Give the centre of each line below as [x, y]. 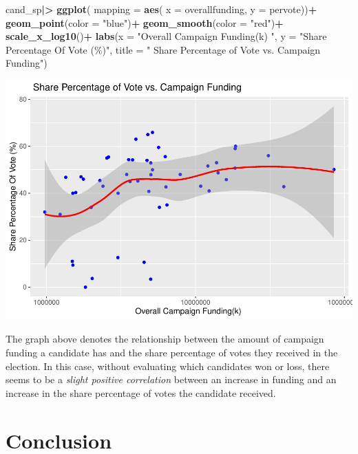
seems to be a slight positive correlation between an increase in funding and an [171, 379]
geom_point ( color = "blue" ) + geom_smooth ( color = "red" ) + [145, 22]
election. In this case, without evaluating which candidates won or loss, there [168, 366]
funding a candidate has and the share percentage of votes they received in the [172, 353]
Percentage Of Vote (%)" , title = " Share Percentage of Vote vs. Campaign [163, 49]
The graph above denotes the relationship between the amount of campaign [165, 339]
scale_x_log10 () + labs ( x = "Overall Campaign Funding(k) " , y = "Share [166, 36]
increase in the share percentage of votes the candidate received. [141, 392]
